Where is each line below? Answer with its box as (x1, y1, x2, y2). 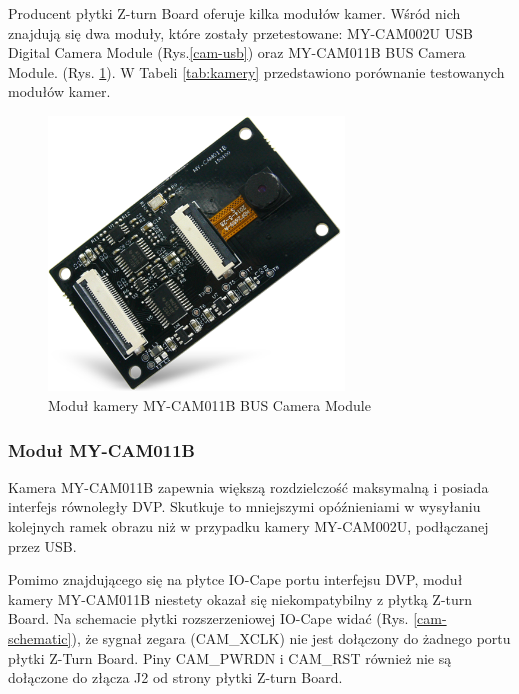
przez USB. (8, 535, 77, 556)
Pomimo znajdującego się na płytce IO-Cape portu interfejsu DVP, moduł (8, 569, 463, 590)
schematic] (8, 627, 72, 648)
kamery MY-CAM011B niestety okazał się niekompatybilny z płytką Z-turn (8, 588, 473, 609)
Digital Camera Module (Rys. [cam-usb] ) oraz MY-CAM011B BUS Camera (8, 42, 466, 63)
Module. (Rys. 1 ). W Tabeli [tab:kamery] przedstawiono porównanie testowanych (8, 61, 505, 82)
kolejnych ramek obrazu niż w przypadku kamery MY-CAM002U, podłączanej (8, 515, 489, 536)
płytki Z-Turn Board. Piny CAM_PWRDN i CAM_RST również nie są (8, 647, 452, 668)
